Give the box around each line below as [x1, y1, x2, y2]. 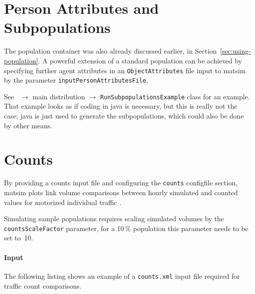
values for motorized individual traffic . [4, 197, 121, 207]
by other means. [4, 120, 53, 130]
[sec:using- [220, 46, 251, 56]
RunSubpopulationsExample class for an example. [100, 91, 250, 101]
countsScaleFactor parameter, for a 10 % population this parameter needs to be [4, 223, 249, 233]
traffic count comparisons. [4, 280, 82, 291]
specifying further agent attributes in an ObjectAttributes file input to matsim [4, 65, 246, 75]
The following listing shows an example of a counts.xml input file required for [4, 270, 240, 281]
